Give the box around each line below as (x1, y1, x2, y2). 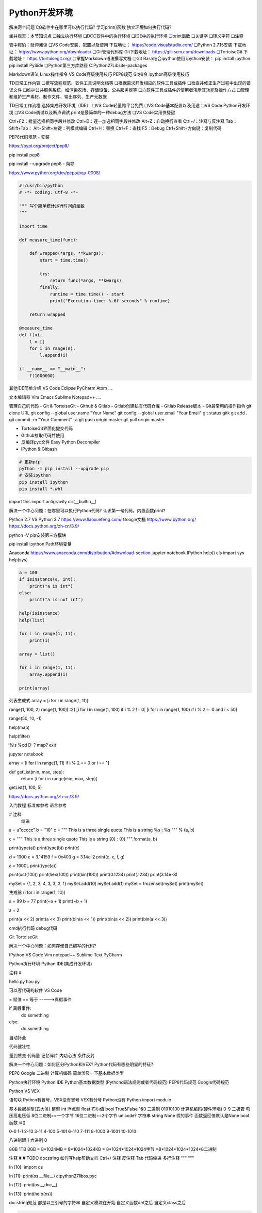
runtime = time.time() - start (49, 291, 125, 297)
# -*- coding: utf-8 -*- (19, 189, 79, 195)
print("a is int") (29, 583, 73, 589)
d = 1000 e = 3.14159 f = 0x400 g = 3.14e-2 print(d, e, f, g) (9, 854, 125, 860)
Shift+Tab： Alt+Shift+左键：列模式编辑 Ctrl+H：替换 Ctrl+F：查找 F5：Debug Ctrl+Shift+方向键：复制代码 (9, 125, 222, 131)
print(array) (19, 685, 50, 691)
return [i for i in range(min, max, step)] (21, 776, 98, 781)
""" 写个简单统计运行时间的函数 (19, 203, 85, 209)
